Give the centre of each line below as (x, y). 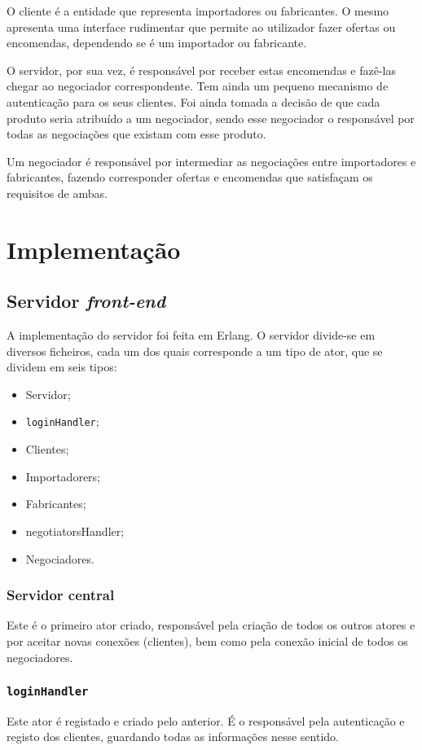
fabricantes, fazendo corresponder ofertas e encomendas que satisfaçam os (190, 177)
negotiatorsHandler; (75, 531)
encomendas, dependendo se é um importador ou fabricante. (157, 43)
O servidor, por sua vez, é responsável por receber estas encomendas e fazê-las (201, 70)
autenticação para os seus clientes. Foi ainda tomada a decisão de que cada (193, 101)
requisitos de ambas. (57, 193)
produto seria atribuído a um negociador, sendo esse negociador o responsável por (211, 118)
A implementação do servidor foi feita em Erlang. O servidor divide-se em (191, 335)
